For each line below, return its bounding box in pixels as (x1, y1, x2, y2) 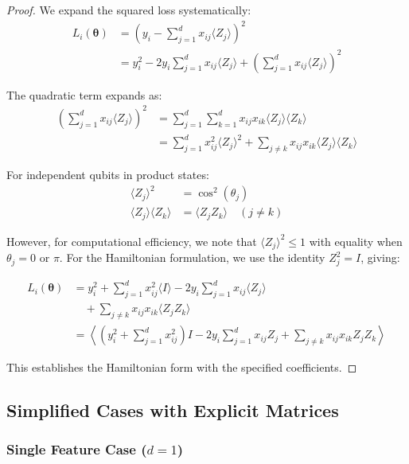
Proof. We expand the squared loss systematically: (6, 2, 251, 18)
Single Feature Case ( (6, 439, 147, 459)
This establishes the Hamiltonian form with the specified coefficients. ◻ (6, 359, 357, 376)
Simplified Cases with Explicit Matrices (6, 398, 339, 423)
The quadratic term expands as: (6, 86, 162, 103)
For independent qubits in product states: (6, 166, 209, 183)
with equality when (309, 232, 403, 249)
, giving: (360, 249, 400, 266)
